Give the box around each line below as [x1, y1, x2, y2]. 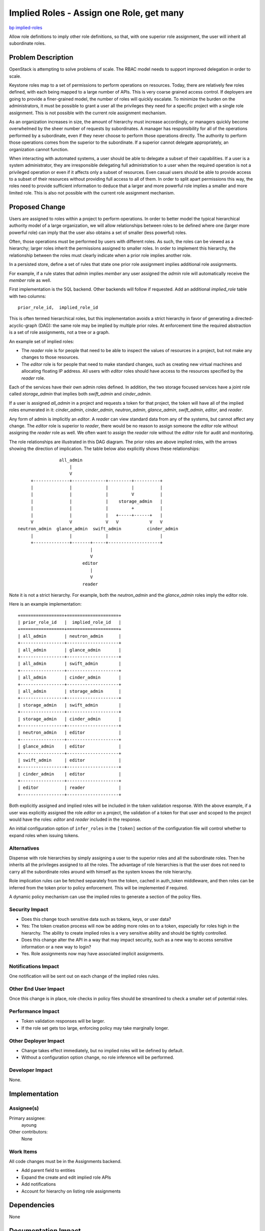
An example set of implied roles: [9, 338, 75, 344]
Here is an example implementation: [9, 601, 82, 607]
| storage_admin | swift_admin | [18, 702, 122, 708]
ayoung [21, 1122, 37, 1128]
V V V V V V [30, 519, 163, 525]
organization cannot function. [9, 146, 69, 152]
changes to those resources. [21, 355, 79, 360]
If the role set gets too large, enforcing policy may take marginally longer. [21, 1025, 169, 1031]
